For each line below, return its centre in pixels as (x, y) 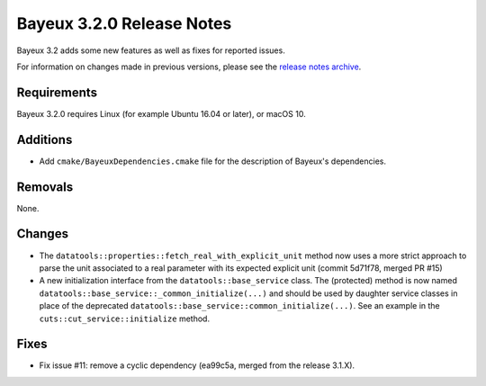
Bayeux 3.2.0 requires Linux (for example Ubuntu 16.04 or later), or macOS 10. (161, 113)
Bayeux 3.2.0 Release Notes (124, 23)
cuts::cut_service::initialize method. (125, 319)
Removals (45, 187)
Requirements (57, 92)
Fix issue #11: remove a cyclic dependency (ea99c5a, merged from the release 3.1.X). (197, 365)
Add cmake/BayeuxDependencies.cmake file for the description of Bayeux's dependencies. (213, 161)
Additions (45, 139)
